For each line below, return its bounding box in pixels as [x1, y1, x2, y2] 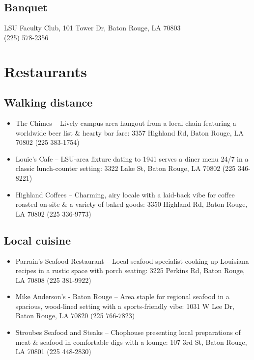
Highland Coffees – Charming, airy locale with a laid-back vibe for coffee [15, 189, 235, 199]
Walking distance [4, 95, 93, 110]
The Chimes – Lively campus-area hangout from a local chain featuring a [15, 117, 236, 128]
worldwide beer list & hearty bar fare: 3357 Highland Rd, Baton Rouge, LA [15, 127, 244, 138]
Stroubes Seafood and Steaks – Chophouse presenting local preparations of [15, 327, 241, 337]
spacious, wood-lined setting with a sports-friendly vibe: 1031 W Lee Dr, [15, 301, 234, 311]
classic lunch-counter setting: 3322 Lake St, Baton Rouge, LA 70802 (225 [15, 163, 236, 173]
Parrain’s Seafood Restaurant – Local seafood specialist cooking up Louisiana [15, 255, 249, 266]
